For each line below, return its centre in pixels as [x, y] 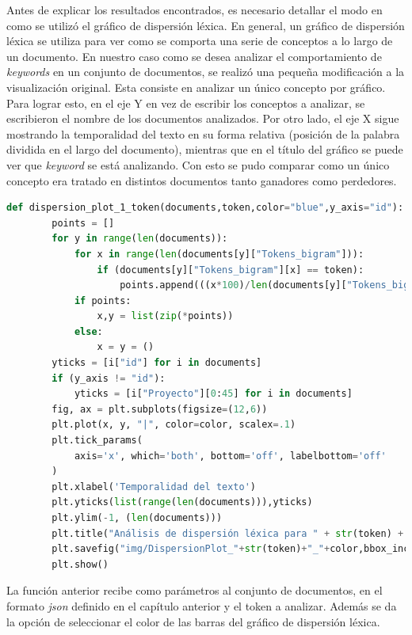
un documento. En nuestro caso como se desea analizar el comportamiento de [194, 56]
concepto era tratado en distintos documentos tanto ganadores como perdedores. [202, 180]
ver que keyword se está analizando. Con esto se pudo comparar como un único [198, 164]
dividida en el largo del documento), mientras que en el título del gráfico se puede [205, 149]
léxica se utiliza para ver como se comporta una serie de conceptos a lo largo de [200, 41]
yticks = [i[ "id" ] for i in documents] [157, 363]
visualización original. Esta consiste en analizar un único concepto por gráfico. [196, 87]
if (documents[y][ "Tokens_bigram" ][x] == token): [231, 270]
